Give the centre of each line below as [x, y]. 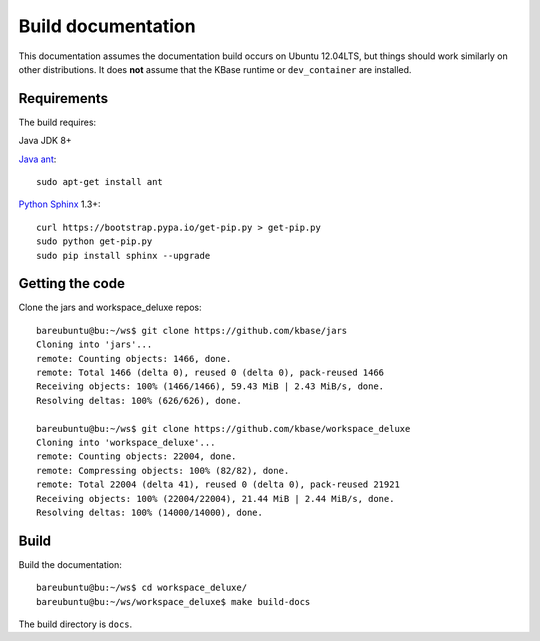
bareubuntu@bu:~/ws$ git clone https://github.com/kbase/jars [192, 330]
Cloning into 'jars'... [94, 344]
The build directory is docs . [75, 624]
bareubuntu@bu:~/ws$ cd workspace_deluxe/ [142, 588]
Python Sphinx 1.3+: [59, 204]
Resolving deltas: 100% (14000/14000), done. [150, 512]
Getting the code [71, 283]
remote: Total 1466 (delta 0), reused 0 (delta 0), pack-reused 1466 [210, 373]
